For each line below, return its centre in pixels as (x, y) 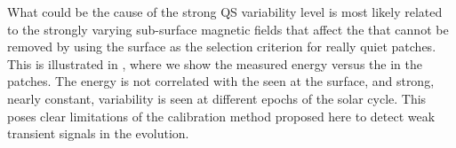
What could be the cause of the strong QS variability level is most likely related (225, 12)
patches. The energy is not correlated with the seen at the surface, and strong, (221, 81)
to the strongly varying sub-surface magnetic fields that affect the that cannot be (228, 29)
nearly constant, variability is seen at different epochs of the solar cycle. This (217, 98)
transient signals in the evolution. (98, 133)
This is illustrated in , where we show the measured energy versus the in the (215, 63)
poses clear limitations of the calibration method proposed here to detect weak (221, 116)
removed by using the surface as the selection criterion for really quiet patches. (222, 47)
